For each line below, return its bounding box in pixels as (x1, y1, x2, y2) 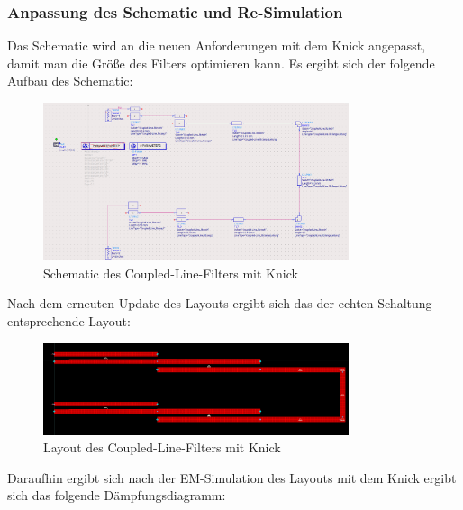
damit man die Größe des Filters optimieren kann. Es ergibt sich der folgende (7, 53, 435, 72)
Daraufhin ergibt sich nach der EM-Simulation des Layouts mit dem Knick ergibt (7, 468, 457, 487)
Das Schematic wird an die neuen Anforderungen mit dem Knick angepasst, (7, 36, 426, 55)
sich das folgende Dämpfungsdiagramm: (7, 486, 226, 505)
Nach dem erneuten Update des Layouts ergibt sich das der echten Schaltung (7, 294, 432, 313)
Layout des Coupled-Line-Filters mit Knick (43, 438, 281, 457)
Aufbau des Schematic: (7, 71, 133, 90)
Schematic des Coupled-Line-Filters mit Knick (43, 263, 298, 282)
